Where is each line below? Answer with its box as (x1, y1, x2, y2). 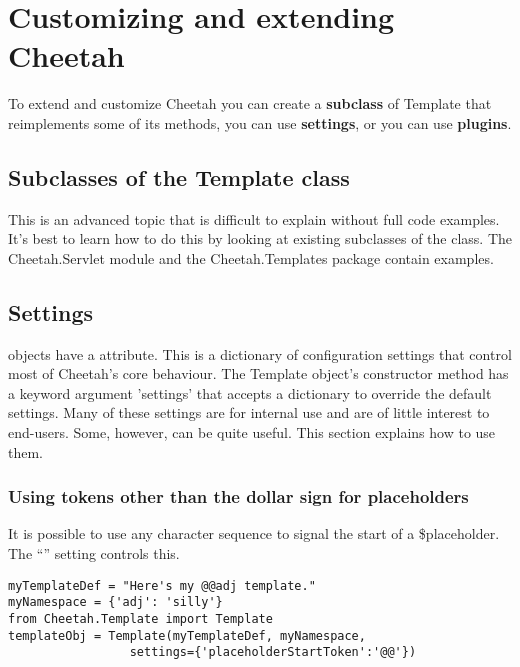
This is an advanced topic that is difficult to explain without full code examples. (8, 208, 500, 229)
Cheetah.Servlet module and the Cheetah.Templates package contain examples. (8, 247, 494, 268)
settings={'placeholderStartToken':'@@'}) (129, 645, 417, 660)
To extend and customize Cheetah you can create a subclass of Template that (8, 93, 492, 114)
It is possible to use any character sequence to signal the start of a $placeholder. (8, 523, 500, 544)
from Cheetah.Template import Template (8, 611, 273, 626)
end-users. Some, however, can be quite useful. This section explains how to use (8, 422, 496, 443)
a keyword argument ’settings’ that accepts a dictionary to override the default (8, 382, 492, 403)
